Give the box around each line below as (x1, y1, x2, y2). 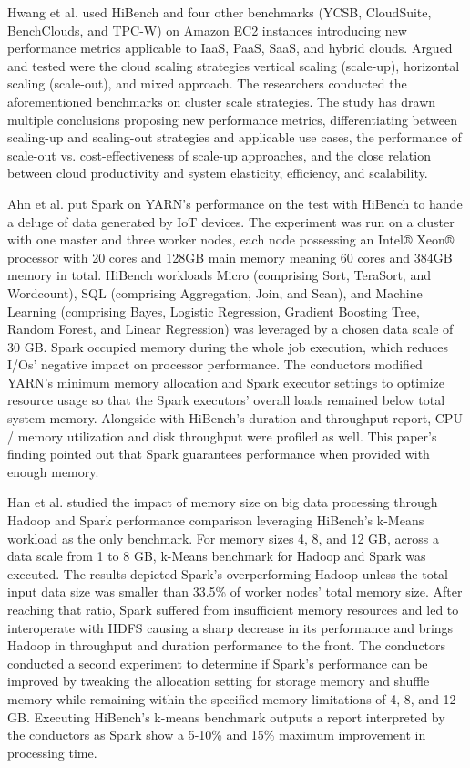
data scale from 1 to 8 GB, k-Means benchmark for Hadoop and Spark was (7, 546, 426, 566)
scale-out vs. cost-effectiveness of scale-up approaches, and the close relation (7, 145, 431, 164)
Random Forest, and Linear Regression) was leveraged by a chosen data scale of (7, 319, 454, 338)
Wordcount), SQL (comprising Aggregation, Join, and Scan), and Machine (7, 283, 423, 302)
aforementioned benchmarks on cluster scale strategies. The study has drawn (7, 91, 436, 110)
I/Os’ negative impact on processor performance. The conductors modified (7, 355, 423, 374)
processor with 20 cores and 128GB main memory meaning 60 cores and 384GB (7, 247, 453, 266)
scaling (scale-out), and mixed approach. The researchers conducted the (7, 74, 407, 93)
